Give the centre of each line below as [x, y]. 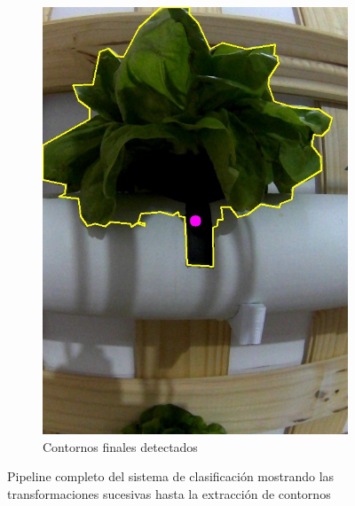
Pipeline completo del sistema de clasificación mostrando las [171, 476]
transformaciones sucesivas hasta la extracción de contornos [169, 493]
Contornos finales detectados [120, 446]
